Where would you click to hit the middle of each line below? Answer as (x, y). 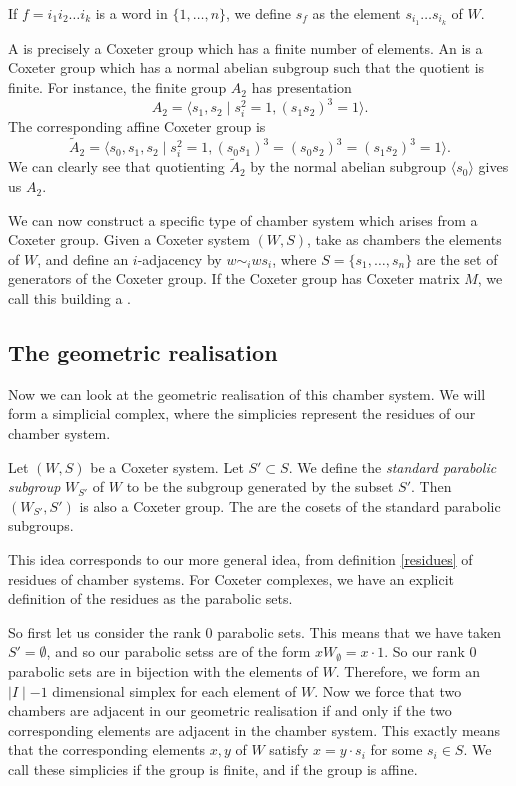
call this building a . (69, 298)
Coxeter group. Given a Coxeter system (129, 239)
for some (396, 749)
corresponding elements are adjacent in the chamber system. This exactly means (254, 729)
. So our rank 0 (430, 651)
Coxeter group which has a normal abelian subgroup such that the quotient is (246, 67)
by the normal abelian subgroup (348, 166)
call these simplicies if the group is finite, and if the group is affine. (213, 768)
